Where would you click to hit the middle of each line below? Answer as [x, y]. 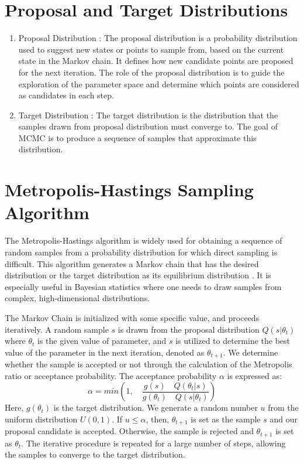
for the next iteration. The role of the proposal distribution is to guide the [151, 72]
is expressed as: [254, 375]
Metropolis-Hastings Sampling [129, 190]
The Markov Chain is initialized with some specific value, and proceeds [132, 317]
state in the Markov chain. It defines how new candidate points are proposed [156, 61]
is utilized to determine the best [233, 341]
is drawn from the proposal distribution [189, 329]
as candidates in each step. [66, 95]
